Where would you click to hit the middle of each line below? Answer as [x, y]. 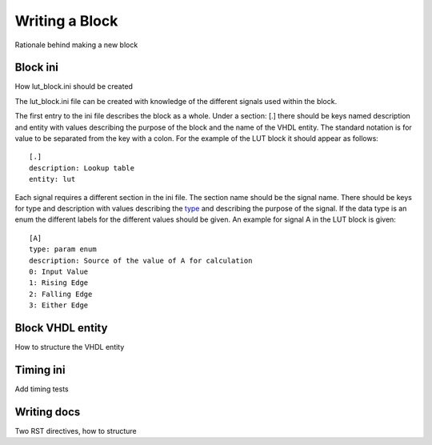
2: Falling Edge [61, 294]
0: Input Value [59, 271]
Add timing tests [42, 389]
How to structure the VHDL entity [70, 347]
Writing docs [48, 412]
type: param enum [63, 249]
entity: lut [52, 179]
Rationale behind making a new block [76, 45]
